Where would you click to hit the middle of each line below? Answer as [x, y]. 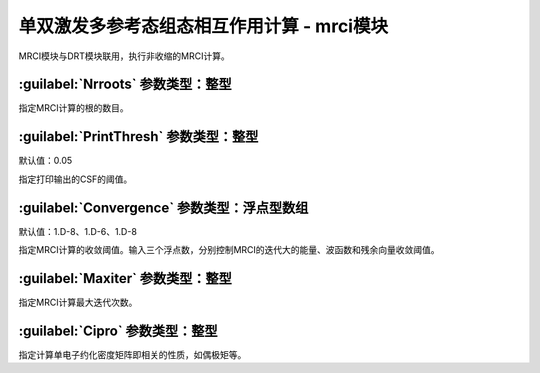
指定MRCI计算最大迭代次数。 [78, 302]
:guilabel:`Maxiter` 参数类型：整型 [125, 278]
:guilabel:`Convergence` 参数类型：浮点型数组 [163, 207]
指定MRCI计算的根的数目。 [73, 108]
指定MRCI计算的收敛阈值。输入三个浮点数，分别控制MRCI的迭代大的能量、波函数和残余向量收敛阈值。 [229, 250]
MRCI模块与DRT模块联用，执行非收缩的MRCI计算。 [124, 56]
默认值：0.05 [45, 161]
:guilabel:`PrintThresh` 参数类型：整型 [138, 136]
